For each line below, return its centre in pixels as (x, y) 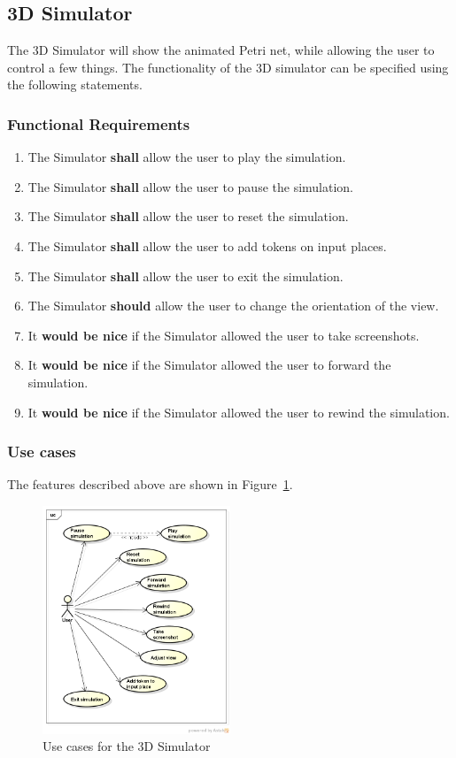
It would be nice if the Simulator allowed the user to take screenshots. (224, 335)
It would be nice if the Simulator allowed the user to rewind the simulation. (239, 412)
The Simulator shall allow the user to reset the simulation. (188, 216)
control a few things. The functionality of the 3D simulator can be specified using (228, 67)
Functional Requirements (99, 123)
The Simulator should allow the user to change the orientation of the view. (233, 306)
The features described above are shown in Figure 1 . (150, 484)
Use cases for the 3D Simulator (127, 746)
